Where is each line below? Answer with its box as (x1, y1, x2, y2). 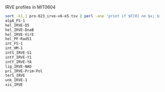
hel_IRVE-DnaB (5, 27, 34, 32)
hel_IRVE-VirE (5, 32, 34, 37)
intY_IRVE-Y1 (5, 55, 32, 60)
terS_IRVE (5, 73, 26, 78)
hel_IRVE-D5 (5, 23, 29, 28)
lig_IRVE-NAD (5, 64, 32, 69)
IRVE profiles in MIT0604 (5, 4, 55, 10)
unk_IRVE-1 (5, 78, 27, 83)
